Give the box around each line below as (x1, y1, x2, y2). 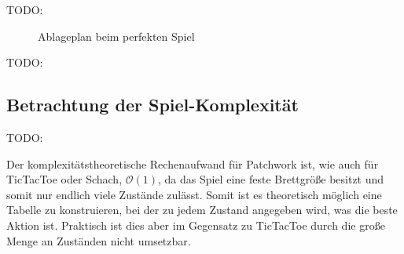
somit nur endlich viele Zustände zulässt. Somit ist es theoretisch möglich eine (6, 186, 382, 202)
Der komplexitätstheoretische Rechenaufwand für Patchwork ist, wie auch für (6, 155, 379, 172)
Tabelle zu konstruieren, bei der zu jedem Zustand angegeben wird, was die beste (6, 201, 398, 218)
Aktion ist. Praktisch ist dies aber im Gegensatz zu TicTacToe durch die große (6, 216, 385, 233)
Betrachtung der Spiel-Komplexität (6, 93, 299, 117)
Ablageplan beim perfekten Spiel (38, 27, 195, 44)
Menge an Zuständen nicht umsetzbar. (6, 232, 191, 249)
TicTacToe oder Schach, (6, 171, 123, 187)
